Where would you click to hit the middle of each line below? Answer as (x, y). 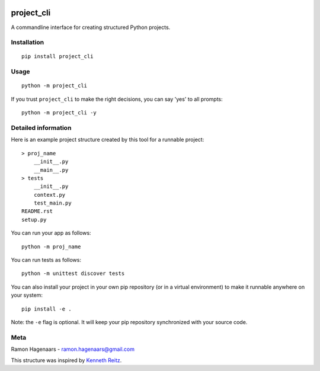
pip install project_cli (57, 57)
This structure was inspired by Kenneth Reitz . (66, 360)
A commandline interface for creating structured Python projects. (91, 27)
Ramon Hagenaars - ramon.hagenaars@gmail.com (73, 349)
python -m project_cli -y (59, 113)
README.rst (37, 211)
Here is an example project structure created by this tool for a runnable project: (108, 140)
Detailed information (41, 127)
